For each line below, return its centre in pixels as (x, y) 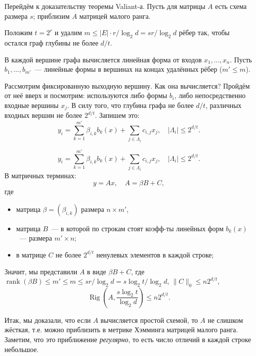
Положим (19, 32)
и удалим (68, 32)
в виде (97, 271)
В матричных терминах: (41, 175)
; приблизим (51, 16)
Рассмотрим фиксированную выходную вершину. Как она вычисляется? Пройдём (127, 85)
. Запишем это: (117, 115)
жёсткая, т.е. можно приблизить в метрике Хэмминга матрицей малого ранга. (121, 330)
